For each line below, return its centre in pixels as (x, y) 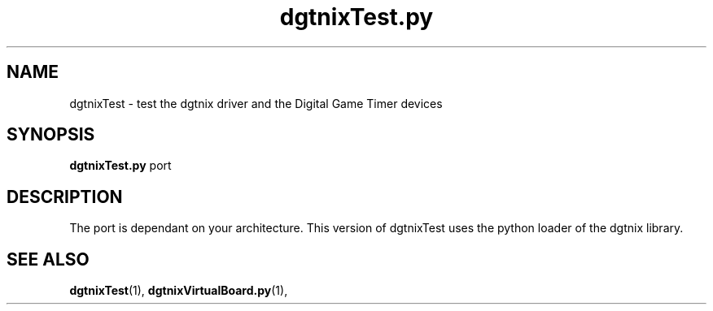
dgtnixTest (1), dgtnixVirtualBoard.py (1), (179, 291)
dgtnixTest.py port (120, 166)
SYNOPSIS (51, 135)
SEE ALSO (48, 259)
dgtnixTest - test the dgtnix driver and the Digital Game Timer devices (256, 103)
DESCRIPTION (65, 197)
